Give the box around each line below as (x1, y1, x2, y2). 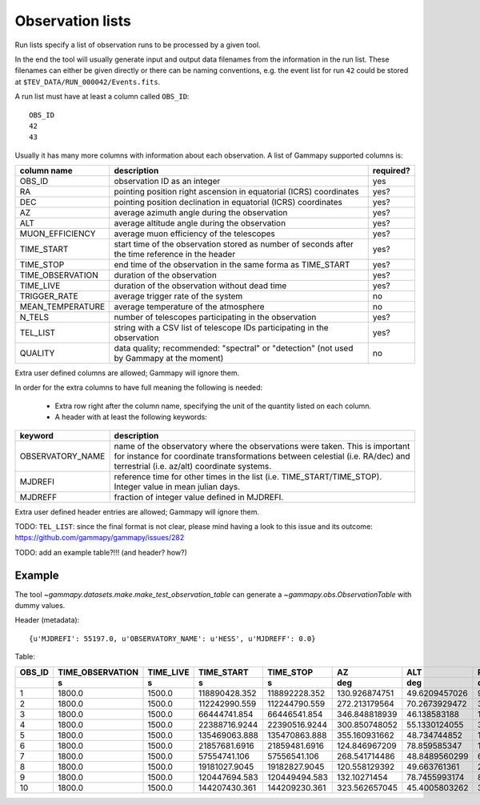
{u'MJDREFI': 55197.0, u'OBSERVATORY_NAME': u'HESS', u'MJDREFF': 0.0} (29, 634, 316, 643)
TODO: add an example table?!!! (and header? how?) (14, 547, 188, 557)
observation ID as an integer (114, 176, 221, 187)
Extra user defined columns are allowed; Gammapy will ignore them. (14, 368, 240, 378)
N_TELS (19, 312, 50, 323)
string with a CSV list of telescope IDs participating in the (114, 322, 329, 334)
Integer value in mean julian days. (114, 481, 241, 492)
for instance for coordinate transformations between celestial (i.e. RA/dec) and (114, 451, 411, 462)
